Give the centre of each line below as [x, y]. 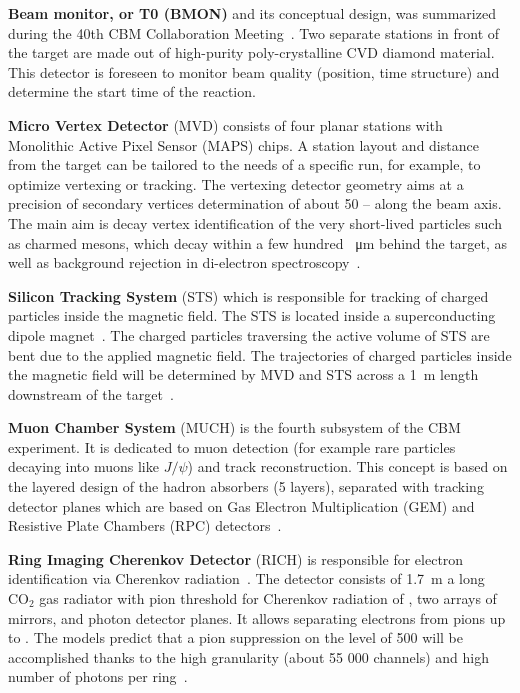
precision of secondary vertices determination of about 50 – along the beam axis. [255, 203]
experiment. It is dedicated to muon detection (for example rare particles [232, 446]
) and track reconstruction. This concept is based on [347, 466]
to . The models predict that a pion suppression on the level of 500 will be [235, 637]
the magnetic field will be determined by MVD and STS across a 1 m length [243, 374]
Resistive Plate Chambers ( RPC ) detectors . [145, 525]
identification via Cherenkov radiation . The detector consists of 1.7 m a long [246, 578]
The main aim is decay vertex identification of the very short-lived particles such [255, 222]
